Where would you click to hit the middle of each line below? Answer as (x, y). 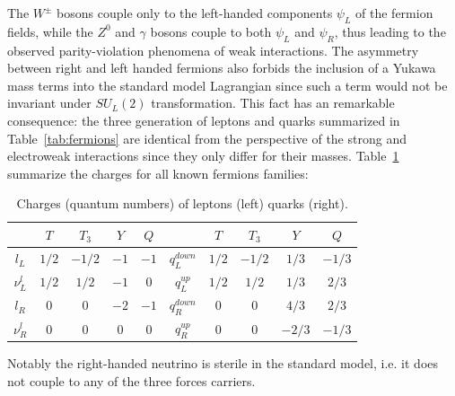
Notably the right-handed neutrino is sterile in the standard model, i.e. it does (223, 363)
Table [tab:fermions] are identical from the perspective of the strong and (207, 138)
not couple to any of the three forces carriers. (131, 380)
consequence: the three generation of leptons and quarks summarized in (204, 120)
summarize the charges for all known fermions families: (158, 173)
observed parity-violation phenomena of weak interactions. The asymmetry (213, 50)
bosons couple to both (211, 31)
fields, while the (50, 31)
